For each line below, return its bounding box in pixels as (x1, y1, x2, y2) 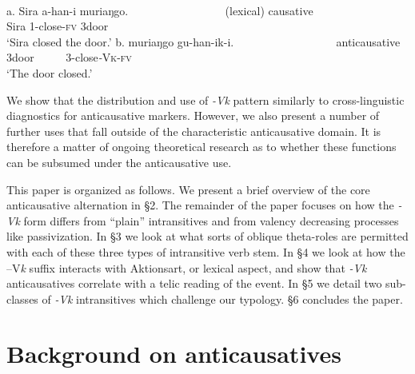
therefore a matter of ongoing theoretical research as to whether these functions (6, 138, 397, 155)
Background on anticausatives (6, 337, 341, 370)
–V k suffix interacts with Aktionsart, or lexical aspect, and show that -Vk (6, 259, 367, 276)
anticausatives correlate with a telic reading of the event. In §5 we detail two (6, 275, 382, 292)
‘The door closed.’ (6, 64, 93, 81)
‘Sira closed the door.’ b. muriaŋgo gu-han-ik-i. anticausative (6, 33, 401, 50)
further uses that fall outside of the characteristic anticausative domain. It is (6, 122, 381, 139)
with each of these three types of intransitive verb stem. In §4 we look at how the (6, 243, 405, 260)
